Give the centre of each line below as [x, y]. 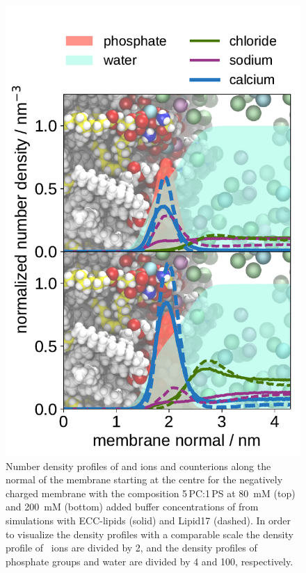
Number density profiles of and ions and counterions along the [138, 466]
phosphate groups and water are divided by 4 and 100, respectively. [150, 561]
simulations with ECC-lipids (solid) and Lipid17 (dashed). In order [148, 520]
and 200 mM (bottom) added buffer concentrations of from [132, 507]
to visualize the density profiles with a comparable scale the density [150, 534]
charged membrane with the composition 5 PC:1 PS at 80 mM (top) [151, 493]
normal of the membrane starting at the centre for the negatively [144, 479]
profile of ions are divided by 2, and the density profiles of [131, 548]
